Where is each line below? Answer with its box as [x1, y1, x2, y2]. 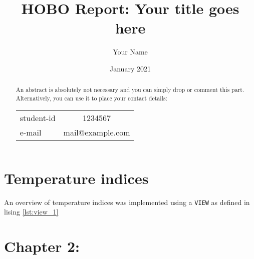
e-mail [20, 126, 42, 138]
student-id [20, 111, 56, 123]
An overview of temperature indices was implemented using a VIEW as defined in [4, 196, 250, 207]
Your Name [113, 46, 148, 57]
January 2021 [110, 63, 151, 73]
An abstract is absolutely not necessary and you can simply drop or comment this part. [16, 85, 244, 94]
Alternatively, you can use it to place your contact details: [16, 93, 167, 102]
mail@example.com [63, 126, 130, 138]
